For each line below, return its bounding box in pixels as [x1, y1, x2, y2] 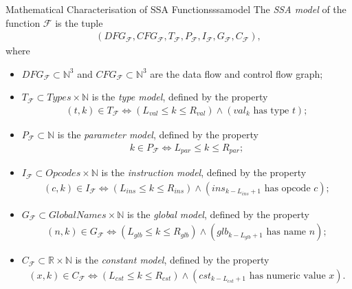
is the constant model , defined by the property [75, 253, 269, 267]
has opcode [264, 183, 311, 193]
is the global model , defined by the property [127, 206, 309, 221]
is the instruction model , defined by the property [101, 165, 307, 180]
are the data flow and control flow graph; [150, 66, 323, 81]
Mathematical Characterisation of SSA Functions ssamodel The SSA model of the [5, 2, 346, 16]
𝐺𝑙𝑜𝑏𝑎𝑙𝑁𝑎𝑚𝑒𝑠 [49, 210, 107, 220]
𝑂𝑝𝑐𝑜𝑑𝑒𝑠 [45, 169, 81, 179]
